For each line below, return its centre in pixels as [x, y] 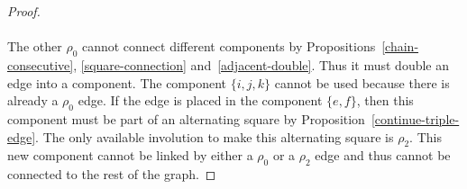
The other [35, 46]
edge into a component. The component [117, 82]
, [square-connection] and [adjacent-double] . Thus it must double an [261, 64]
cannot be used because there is [362, 82]
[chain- [400, 46]
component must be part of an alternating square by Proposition [186, 118]
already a [33, 100]
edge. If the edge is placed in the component [200, 100]
